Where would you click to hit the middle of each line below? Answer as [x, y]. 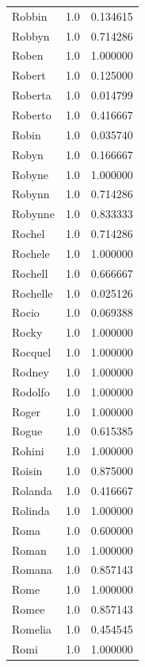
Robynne [33, 214]
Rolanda [32, 490]
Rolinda [31, 510]
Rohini [28, 451]
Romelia [32, 628]
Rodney [31, 371]
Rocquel [32, 352]
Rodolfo [31, 391]
